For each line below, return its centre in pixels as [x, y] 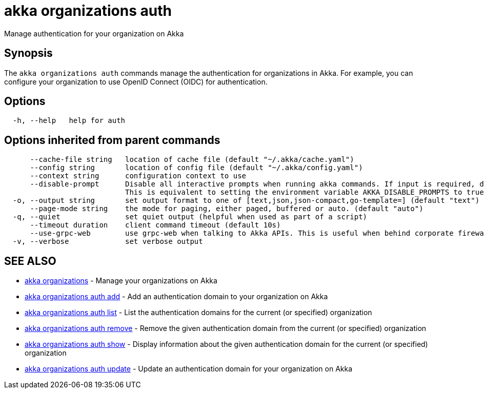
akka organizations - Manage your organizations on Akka [121, 281]
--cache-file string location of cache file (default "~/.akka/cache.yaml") [192, 160]
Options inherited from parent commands [112, 140]
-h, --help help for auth [69, 121]
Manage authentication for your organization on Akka [94, 33]
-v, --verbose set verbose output [108, 242]
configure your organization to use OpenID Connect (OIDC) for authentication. [136, 81]
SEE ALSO [30, 261]
